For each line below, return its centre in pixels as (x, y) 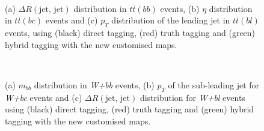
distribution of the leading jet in (171, 20)
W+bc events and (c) (44, 97)
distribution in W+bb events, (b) (94, 84)
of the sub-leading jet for (214, 84)
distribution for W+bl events (192, 97)
